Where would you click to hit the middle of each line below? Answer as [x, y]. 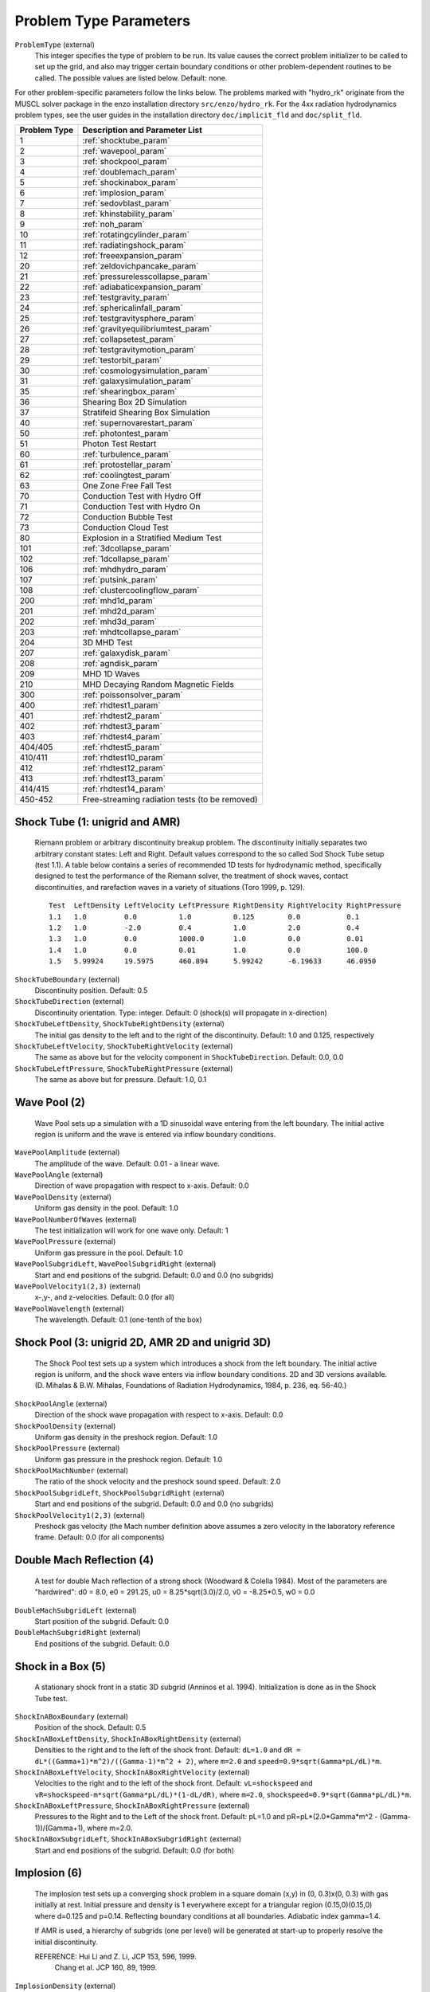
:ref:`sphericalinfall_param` [133, 308]
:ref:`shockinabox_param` [130, 182]
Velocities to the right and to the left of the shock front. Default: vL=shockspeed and [174, 1783]
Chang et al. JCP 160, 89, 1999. [106, 1967]
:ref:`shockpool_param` [126, 162]
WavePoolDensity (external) [63, 1197]
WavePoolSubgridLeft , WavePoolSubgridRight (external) [115, 1264]
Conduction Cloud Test [125, 527]
